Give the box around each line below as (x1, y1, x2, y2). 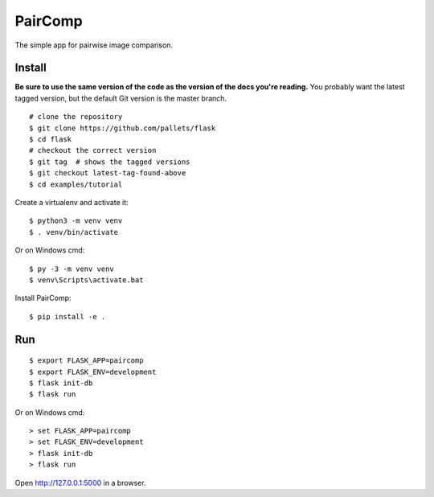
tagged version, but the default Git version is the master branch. (14, 93, 227, 103)
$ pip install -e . (29, 312, 106, 321)
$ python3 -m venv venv (29, 216, 123, 225)
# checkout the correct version (29, 146, 157, 155)
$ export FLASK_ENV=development (29, 367, 157, 376)
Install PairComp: (14, 294, 72, 303)
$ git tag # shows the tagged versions (29, 157, 190, 166)
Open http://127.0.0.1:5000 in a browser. (14, 478, 146, 487)
